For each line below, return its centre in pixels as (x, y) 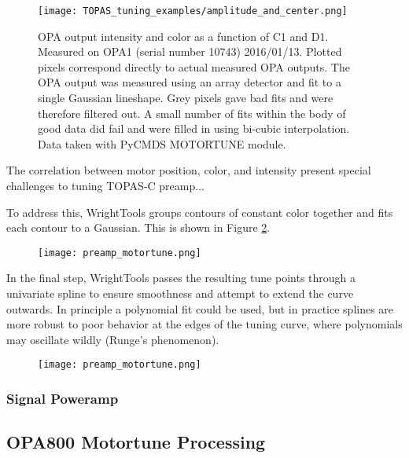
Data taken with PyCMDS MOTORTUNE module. (162, 143)
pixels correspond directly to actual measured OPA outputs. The (194, 66)
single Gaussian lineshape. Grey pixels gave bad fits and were (186, 98)
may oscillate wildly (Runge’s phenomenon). (113, 339)
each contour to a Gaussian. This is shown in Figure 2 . (138, 227)
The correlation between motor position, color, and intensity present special (189, 170)
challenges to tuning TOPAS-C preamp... (105, 185)
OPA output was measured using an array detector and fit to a (190, 82)
